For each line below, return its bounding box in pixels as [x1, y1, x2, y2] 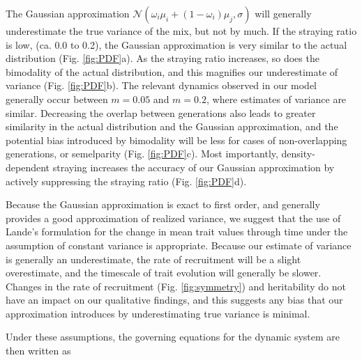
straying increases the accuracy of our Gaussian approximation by [52, 159, 335, 174]
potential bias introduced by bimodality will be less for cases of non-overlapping [6, 132, 347, 147]
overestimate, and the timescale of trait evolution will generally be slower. [6, 265, 322, 280]
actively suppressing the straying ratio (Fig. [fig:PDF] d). [6, 173, 247, 188]
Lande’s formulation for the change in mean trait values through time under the [6, 224, 348, 239]
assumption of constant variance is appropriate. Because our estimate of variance [6, 237, 352, 252]
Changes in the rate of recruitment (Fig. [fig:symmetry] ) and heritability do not [6, 279, 346, 293]
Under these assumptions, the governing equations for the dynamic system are [6, 329, 340, 344]
